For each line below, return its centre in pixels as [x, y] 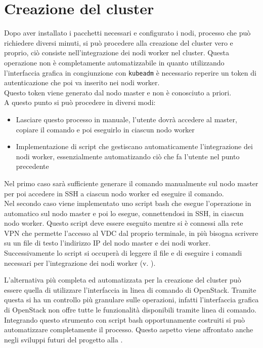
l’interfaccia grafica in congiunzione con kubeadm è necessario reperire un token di [130, 72]
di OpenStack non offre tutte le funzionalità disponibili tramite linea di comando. [130, 310]
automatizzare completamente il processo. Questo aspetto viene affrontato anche [129, 329]
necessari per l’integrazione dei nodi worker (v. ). [80, 263]
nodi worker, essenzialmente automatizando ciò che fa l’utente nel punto [128, 156]
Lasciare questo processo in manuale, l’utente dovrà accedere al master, [126, 119]
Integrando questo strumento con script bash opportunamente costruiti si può [124, 319]
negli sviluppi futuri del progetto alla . [63, 339]
